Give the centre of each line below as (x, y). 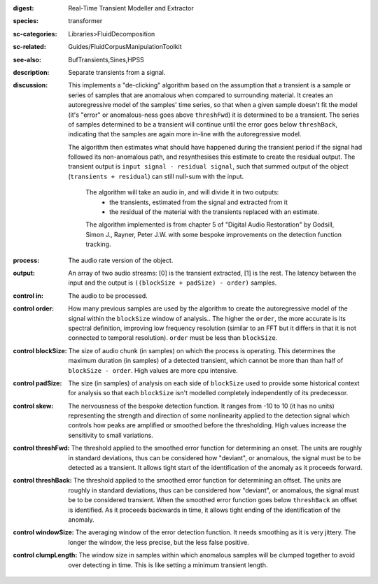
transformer (85, 21)
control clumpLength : (45, 555)
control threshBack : (43, 480)
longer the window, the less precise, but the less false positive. (159, 542)
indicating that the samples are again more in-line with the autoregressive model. (185, 134)
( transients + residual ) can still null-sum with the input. (156, 176)
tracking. (98, 244)
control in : (28, 295)
